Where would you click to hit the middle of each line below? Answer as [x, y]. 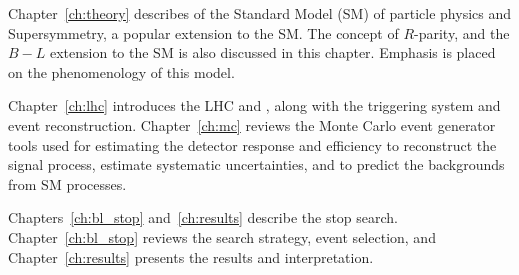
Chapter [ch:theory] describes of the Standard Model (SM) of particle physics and [260, 13]
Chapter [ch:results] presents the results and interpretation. [191, 256]
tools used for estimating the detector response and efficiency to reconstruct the [252, 144]
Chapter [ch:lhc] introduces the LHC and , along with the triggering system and [254, 105]
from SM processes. [67, 183]
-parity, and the [462, 32]
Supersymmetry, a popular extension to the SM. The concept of [203, 32]
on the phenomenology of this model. [121, 71]
